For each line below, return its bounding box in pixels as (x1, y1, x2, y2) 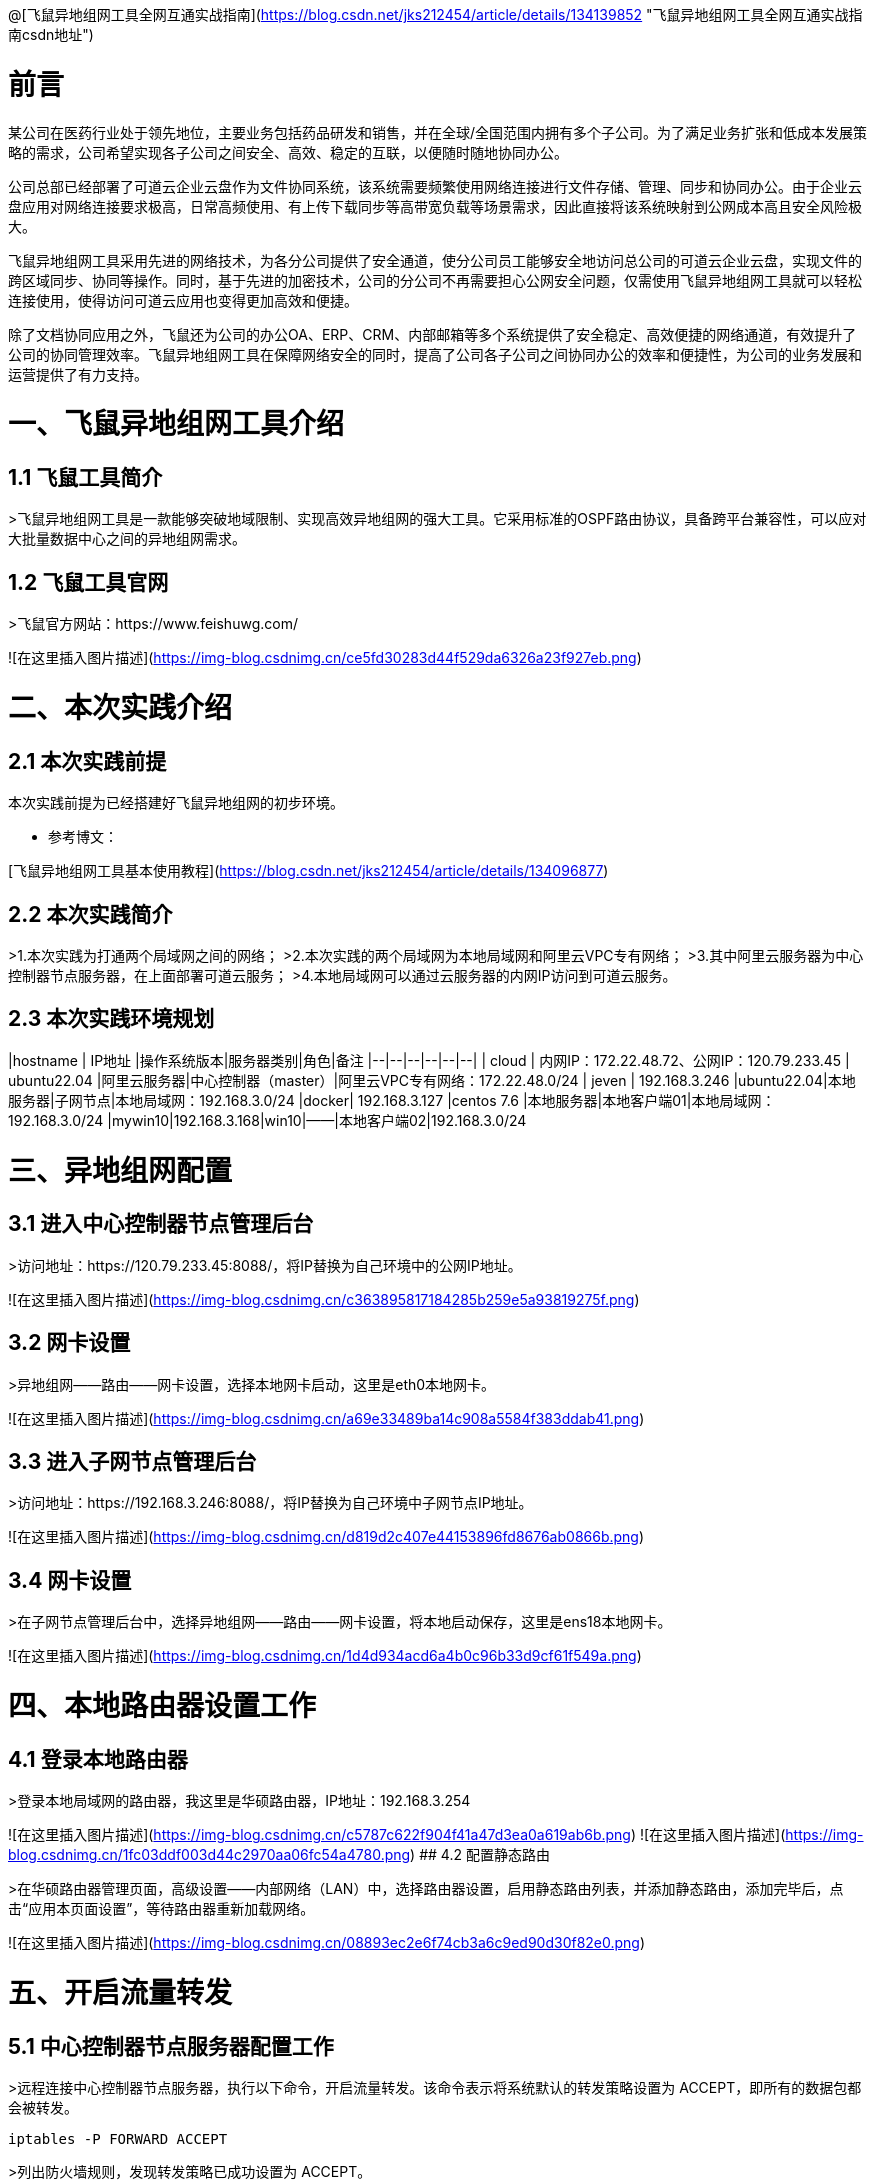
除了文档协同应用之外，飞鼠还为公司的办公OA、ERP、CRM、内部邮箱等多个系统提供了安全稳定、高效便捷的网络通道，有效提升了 (8, 325, 857, 343)
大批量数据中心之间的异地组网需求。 (8, 530, 246, 548)
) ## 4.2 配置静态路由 (410, 1846, 550, 1864)
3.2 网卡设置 (8, 1330, 131, 1356)
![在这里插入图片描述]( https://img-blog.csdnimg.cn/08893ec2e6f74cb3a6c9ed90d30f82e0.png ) (8, 1934, 646, 1952)
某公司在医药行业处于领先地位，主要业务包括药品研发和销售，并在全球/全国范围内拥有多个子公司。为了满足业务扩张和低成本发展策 (8, 123, 868, 141)
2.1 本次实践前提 (8, 748, 167, 774)
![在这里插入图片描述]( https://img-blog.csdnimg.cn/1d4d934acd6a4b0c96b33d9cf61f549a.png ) (8, 1647, 642, 1665)
